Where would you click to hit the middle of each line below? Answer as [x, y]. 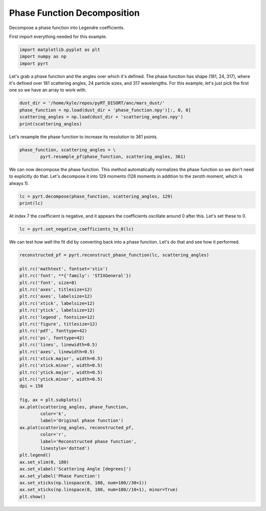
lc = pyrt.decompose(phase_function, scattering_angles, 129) [96, 196]
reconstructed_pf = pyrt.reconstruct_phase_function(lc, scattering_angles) [114, 255]
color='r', [53, 435]
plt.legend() [35, 455]
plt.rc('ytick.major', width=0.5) [61, 372]
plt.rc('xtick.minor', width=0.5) [61, 365]
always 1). [19, 183]
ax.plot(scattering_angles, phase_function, [74, 407]
